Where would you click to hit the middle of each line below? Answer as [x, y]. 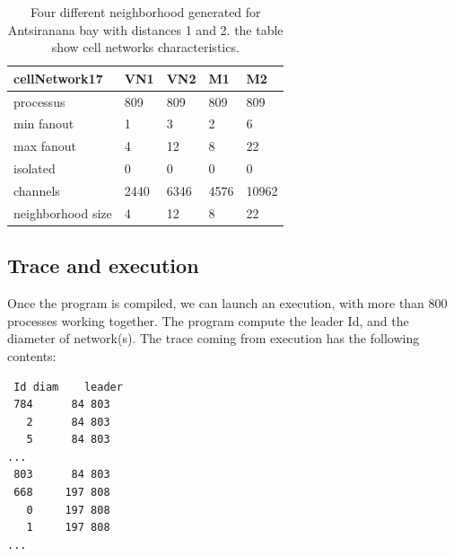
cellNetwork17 [58, 78]
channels [37, 190]
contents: [32, 355]
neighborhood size [63, 212]
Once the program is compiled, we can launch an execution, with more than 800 [227, 303]
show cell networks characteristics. [145, 47]
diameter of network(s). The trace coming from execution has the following [214, 338]
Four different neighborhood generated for [145, 12]
